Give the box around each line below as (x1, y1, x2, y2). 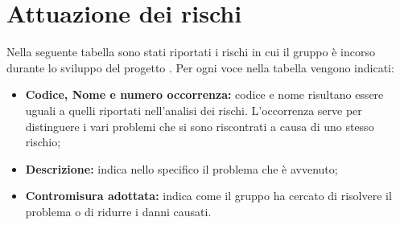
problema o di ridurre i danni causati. (25, 202, 212, 219)
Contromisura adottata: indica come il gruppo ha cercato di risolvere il (25, 187, 392, 204)
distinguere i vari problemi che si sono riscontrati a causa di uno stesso (25, 117, 374, 134)
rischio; (25, 133, 61, 150)
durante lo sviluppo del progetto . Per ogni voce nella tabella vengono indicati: (6, 59, 394, 76)
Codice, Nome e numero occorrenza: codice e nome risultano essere (25, 86, 384, 103)
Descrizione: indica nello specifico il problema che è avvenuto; (25, 160, 338, 177)
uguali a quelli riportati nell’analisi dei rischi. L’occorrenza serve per (25, 101, 362, 118)
